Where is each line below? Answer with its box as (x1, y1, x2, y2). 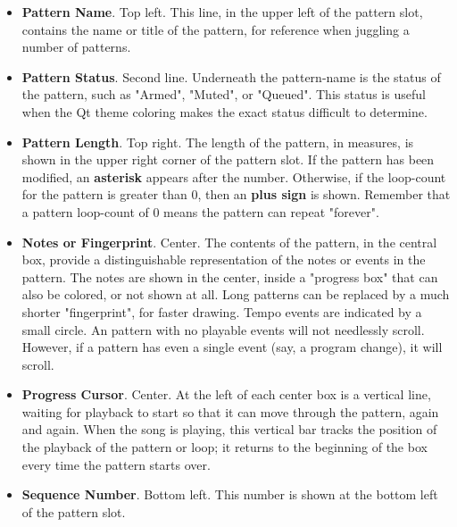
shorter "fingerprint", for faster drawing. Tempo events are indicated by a (21, 302, 422, 321)
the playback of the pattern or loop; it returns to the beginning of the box (21, 438, 428, 456)
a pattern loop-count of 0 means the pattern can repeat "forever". (21, 202, 379, 221)
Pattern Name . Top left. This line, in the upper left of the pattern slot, (21, 3, 423, 21)
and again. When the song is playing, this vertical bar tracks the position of (21, 420, 437, 439)
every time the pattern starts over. (21, 455, 211, 473)
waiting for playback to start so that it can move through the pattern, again (21, 402, 439, 421)
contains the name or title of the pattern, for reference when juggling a (21, 20, 410, 38)
